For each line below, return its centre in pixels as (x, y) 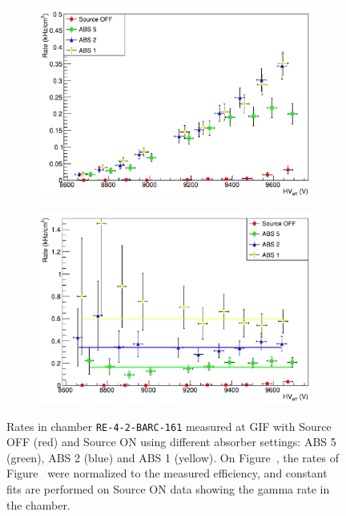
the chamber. (38, 504)
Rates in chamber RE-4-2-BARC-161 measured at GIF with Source (169, 426)
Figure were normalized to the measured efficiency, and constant (167, 473)
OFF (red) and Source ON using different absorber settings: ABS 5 (171, 442)
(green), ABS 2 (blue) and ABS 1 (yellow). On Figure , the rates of (173, 457)
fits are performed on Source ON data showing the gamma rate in (168, 488)
